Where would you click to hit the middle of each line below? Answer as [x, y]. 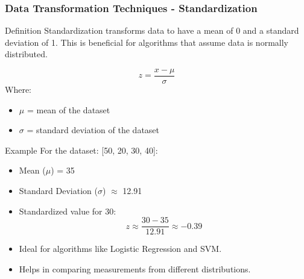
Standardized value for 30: [68, 211]
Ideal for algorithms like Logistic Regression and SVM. [120, 249]
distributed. [26, 54]
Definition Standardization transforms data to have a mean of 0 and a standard [152, 30]
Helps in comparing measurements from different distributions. [135, 268]
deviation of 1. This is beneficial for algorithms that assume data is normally [147, 42]
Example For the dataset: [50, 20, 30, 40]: [81, 150]
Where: [18, 89]
